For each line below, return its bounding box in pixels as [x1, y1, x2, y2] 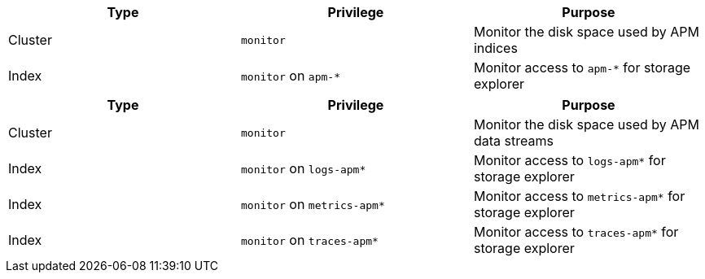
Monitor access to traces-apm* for [473, 224, 679, 240]
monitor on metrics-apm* [240, 196, 385, 212]
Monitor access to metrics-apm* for [473, 188, 685, 204]
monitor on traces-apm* [240, 232, 379, 248]
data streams [473, 133, 554, 149]
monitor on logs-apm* [240, 160, 366, 177]
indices [473, 40, 518, 56]
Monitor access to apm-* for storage [473, 59, 691, 76]
